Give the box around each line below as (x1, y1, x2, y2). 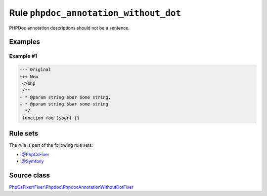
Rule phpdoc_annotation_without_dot (9, 7, 181, 18)
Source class (9, 171, 50, 179)
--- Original (19, 67, 51, 72)
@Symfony (21, 158, 44, 164)
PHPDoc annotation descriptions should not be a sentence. (9, 25, 130, 31)
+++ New (19, 74, 38, 79)
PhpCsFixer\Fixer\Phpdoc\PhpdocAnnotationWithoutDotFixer (9, 184, 133, 190)
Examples (9, 37, 41, 46)
